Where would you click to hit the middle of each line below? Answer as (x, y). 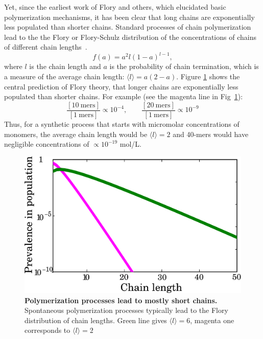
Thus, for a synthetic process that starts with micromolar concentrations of (122, 123)
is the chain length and (65, 66)
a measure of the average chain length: (64, 76)
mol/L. (130, 144)
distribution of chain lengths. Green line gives (96, 320)
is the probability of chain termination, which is (184, 66)
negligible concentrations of (47, 144)
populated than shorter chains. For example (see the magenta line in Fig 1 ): (124, 96)
